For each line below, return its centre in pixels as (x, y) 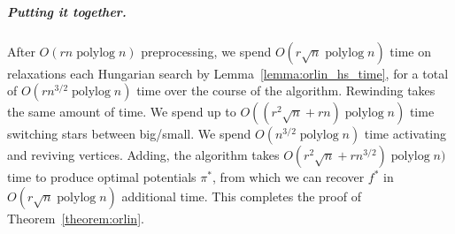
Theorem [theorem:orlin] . (76, 218)
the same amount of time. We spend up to (122, 112)
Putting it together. (67, 11)
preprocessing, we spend (206, 51)
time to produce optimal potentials (102, 177)
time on (410, 51)
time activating (405, 134)
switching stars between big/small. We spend (129, 134)
